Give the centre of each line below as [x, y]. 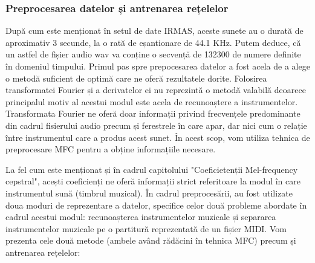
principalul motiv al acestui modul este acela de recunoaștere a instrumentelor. [152, 101]
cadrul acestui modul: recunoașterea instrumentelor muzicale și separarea [141, 217]
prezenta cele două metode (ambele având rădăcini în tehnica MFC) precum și [151, 240]
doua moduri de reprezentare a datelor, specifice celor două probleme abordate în [156, 205]
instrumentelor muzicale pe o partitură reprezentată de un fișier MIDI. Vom [146, 228]
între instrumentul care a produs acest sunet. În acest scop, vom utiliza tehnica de [158, 137]
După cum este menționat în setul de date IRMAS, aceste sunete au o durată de [154, 31]
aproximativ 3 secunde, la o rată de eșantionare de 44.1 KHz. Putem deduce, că [153, 42]
